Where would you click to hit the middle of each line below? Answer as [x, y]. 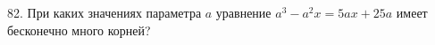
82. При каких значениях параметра [105, 12]
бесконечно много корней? [79, 30]
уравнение [243, 12]
